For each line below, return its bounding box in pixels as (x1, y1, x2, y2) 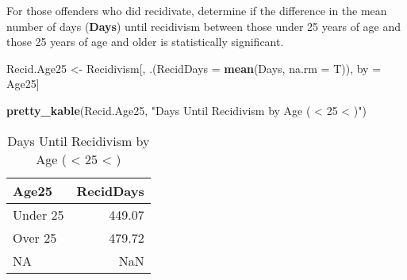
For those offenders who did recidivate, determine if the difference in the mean (6, 2, 387, 18)
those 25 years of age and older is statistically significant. (6, 33, 284, 50)
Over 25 (13, 228, 57, 247)
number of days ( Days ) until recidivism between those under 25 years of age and (6, 17, 401, 34)
